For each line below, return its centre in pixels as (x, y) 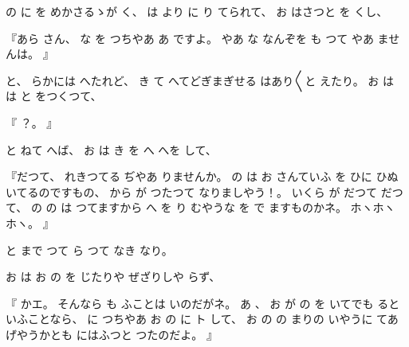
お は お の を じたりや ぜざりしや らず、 (113, 277)
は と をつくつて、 (54, 96)
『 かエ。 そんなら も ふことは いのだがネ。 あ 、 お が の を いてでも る (197, 303)
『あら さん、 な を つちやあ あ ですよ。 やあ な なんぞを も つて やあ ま (197, 38)
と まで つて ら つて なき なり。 (89, 250)
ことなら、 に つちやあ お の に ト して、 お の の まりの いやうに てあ (213, 319)
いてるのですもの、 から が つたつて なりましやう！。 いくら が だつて (192, 191)
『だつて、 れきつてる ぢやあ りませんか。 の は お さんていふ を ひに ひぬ (202, 176)
